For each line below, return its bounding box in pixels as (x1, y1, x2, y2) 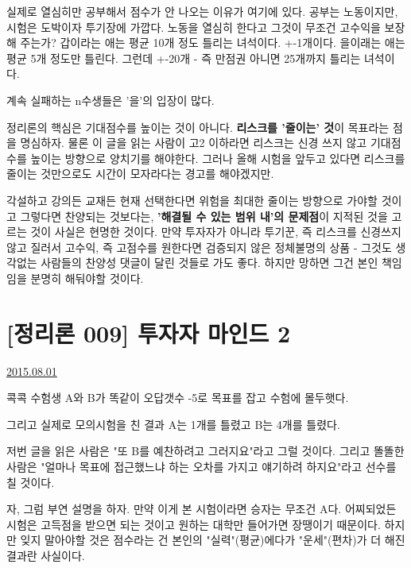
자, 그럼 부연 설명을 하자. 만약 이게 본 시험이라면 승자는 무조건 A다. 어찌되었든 (6, 500, 397, 517)
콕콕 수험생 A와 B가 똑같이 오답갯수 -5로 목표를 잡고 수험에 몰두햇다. (6, 389, 349, 406)
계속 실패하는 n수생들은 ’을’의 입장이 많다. (6, 91, 215, 108)
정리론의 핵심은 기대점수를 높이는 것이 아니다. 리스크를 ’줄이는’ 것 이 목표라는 (6, 118, 390, 135)
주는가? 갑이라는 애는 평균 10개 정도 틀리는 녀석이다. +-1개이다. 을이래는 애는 (20, 34, 405, 51)
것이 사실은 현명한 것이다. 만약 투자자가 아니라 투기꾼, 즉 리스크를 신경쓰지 (30, 223, 401, 240)
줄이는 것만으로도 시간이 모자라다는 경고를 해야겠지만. (6, 165, 274, 182)
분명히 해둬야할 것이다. (30, 269, 144, 286)
